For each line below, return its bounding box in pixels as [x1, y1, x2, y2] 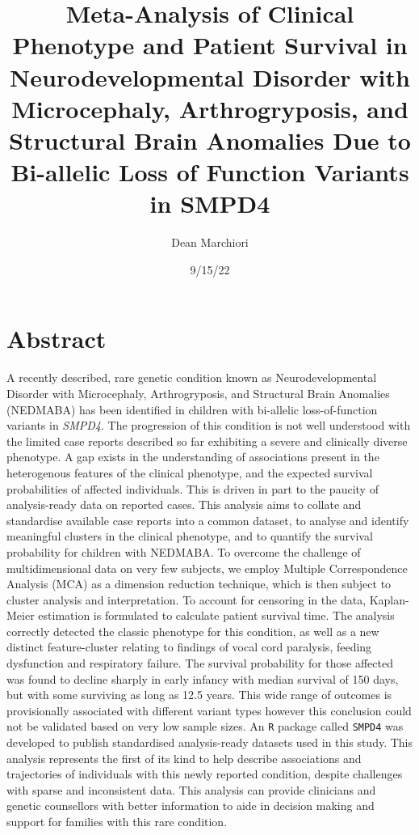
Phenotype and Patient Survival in [12, 28, 408, 61]
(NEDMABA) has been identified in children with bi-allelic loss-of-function [6, 401, 378, 417]
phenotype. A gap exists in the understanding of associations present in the [6, 448, 379, 465]
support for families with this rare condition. [6, 813, 228, 830]
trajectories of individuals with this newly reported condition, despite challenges [6, 765, 403, 782]
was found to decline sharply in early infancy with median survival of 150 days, [6, 670, 399, 687]
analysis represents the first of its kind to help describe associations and [6, 749, 362, 766]
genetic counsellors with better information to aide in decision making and [6, 797, 375, 814]
